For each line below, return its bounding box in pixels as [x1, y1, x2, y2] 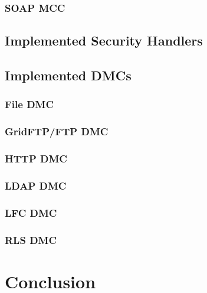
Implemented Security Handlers [5, 31, 203, 50]
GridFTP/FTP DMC [5, 124, 109, 139]
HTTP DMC [5, 151, 67, 166]
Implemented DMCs [5, 66, 132, 84]
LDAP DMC [5, 178, 67, 193]
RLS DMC [5, 232, 57, 247]
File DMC [5, 97, 54, 112]
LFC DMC [5, 205, 57, 220]
